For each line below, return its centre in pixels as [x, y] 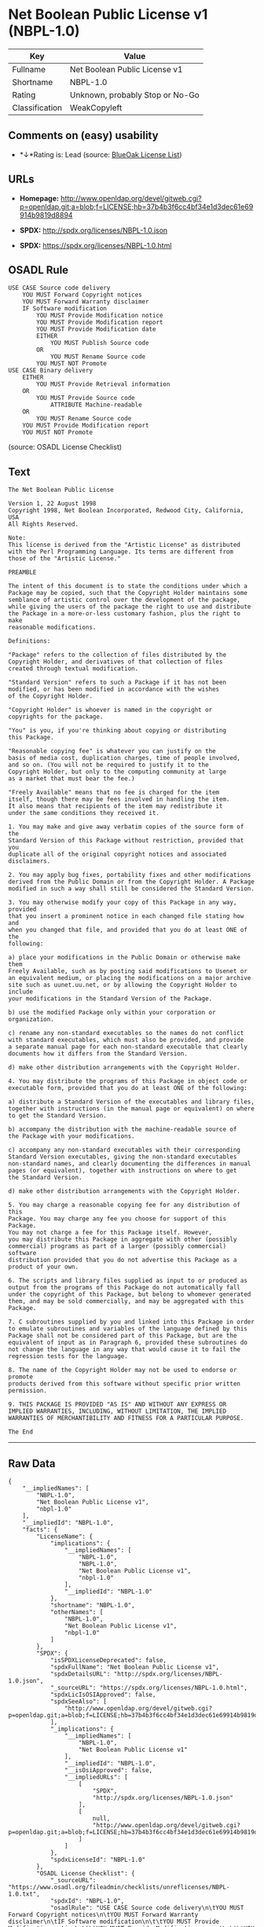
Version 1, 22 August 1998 [52, 504]
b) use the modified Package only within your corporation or [112, 1013]
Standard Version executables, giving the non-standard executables [123, 1157]
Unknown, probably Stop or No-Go [135, 94]
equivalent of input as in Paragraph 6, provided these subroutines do [128, 1343]
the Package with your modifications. [71, 1136]
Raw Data [32, 1463]
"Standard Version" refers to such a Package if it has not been [117, 683]
